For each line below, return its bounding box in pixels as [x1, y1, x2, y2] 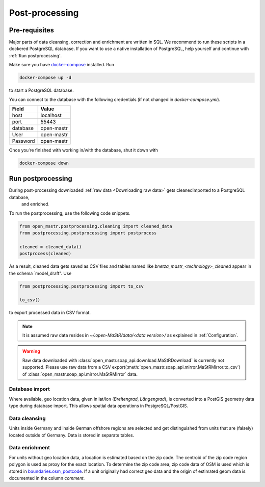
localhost [40, 112, 62, 119]
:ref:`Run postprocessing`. [9, 52, 62, 58]
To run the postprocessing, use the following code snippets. [9, 210, 131, 216]
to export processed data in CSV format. [9, 309, 91, 316]
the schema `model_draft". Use [9, 270, 72, 276]
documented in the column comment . [9, 475, 85, 481]
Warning [22, 348, 40, 354]
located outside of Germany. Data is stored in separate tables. [9, 432, 134, 438]
